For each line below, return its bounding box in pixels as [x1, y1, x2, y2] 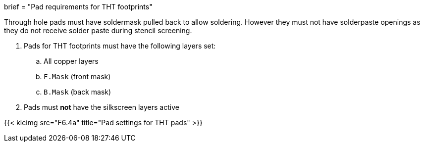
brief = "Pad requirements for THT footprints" [4, 2, 153, 11]
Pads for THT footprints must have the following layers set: [24, 42, 216, 50]
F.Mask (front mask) [44, 72, 111, 81]
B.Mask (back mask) [44, 88, 111, 96]
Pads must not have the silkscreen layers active [24, 103, 179, 111]
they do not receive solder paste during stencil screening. [4, 26, 192, 35]
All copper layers [44, 57, 99, 65]
